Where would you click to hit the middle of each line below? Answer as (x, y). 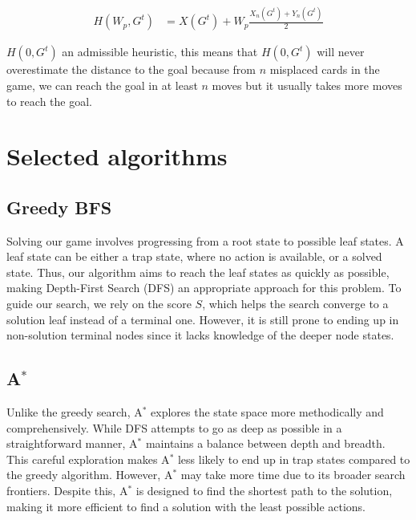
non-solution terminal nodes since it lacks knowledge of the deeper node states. (200, 335)
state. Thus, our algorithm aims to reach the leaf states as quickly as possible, (198, 272)
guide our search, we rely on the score (99, 304)
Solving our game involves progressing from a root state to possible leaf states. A (205, 240)
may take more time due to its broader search (293, 475)
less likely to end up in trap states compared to (294, 459)
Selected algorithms (117, 156)
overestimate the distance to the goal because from (131, 69)
